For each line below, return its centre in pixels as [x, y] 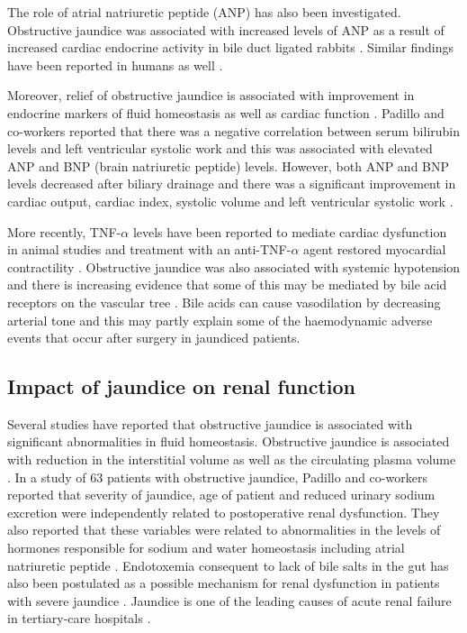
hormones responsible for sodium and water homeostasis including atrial [206, 548]
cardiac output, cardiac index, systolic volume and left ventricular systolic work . [230, 201]
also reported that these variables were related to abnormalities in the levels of [224, 530]
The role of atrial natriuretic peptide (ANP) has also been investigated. [204, 12]
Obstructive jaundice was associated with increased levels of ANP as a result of [226, 29]
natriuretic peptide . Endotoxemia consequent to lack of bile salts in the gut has [228, 565]
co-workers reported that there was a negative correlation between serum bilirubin [234, 130]
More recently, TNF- [64, 231]
